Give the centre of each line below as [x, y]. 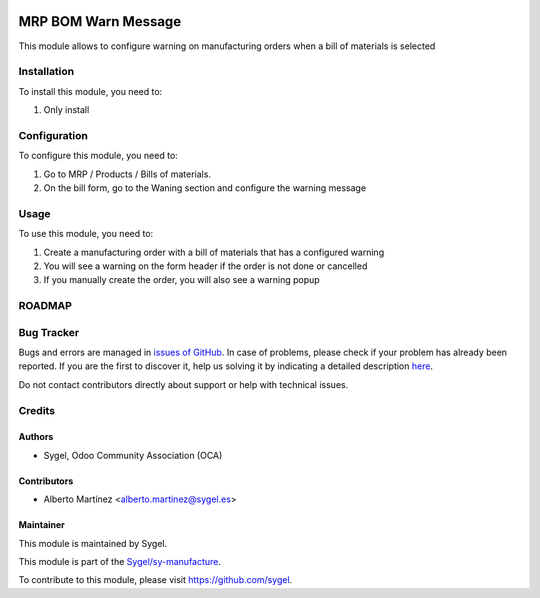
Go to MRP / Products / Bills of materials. [127, 174]
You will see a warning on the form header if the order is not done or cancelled [205, 266]
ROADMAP [45, 306]
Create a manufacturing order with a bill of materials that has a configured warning [214, 252]
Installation [46, 72]
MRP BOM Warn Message [100, 21]
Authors [36, 437]
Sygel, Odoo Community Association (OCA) [133, 455]
